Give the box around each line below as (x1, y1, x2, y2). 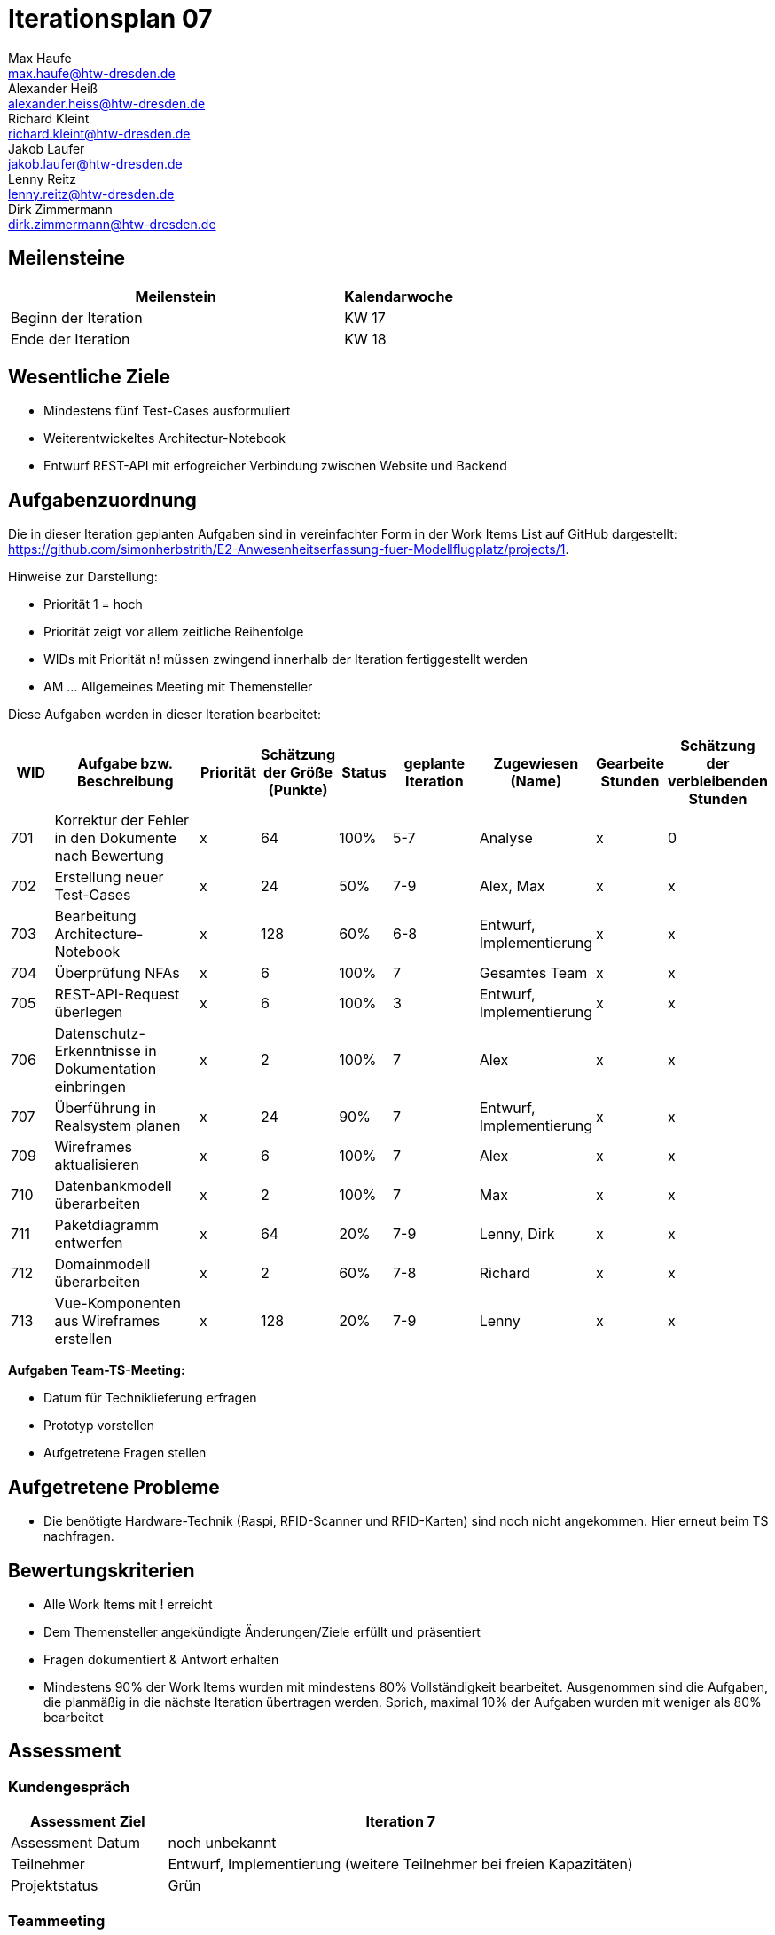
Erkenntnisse (54, 1042, 141, 1061)
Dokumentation (54, 1060, 157, 1078)
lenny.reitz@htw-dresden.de (8, 186, 175, 201)
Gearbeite (596, 754, 664, 773)
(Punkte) (268, 781, 328, 800)
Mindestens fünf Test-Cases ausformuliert (43, 403, 291, 419)
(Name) (510, 772, 562, 791)
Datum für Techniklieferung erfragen (43, 1390, 257, 1406)
